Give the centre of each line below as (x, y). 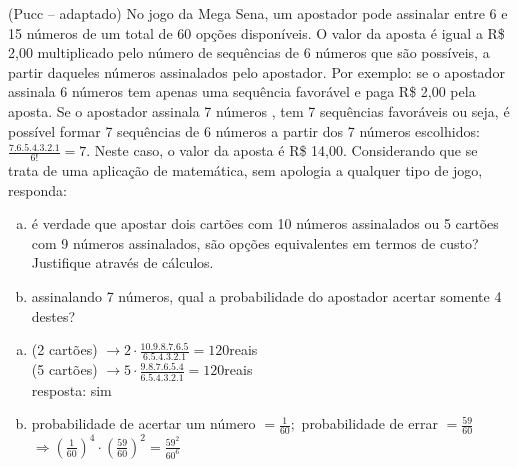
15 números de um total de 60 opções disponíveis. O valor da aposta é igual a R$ (256, 32)
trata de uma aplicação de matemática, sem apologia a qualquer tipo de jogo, (245, 169)
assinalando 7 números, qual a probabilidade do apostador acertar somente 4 (266, 295)
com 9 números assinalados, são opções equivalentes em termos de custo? (255, 242)
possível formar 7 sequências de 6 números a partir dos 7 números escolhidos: (244, 130)
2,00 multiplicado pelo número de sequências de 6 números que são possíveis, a (249, 52)
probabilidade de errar (369, 423)
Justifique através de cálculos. (122, 262)
